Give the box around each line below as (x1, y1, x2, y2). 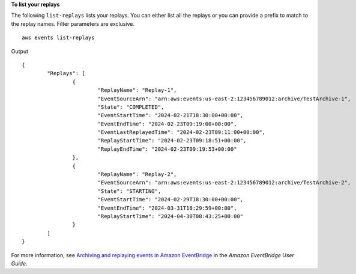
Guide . (11, 260, 28, 267)
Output (11, 47, 28, 55)
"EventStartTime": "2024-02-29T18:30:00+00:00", (97, 196, 244, 203)
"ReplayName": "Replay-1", (97, 87, 177, 94)
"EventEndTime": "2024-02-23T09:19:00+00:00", (97, 120, 237, 127)
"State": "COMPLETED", (97, 103, 164, 111)
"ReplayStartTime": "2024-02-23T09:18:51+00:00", (97, 137, 247, 144)
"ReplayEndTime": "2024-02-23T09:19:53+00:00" (97, 145, 237, 153)
